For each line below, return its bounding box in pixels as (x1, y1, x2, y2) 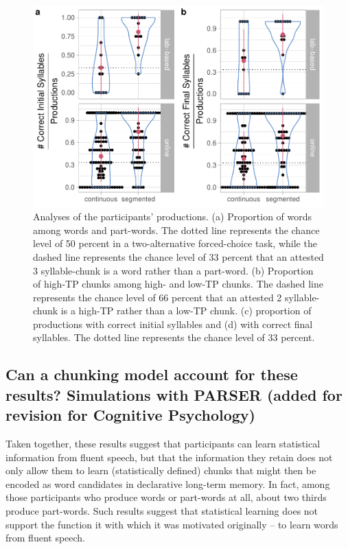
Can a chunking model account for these (5, 364, 298, 385)
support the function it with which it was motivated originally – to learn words (5, 517, 338, 531)
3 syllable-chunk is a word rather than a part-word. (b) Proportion (33, 263, 314, 277)
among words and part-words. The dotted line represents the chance (33, 222, 320, 237)
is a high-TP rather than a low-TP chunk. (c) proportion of (60, 303, 312, 318)
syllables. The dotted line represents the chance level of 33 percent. (33, 330, 315, 344)
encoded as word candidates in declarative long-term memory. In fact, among (5, 476, 330, 491)
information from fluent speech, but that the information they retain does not (5, 449, 333, 464)
